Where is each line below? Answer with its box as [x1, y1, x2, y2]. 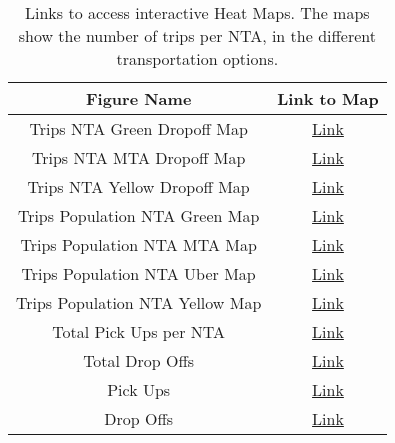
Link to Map [277, 87, 379, 110]
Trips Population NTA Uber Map [21, 262, 256, 285]
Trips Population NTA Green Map [17, 204, 260, 227]
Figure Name [85, 87, 192, 110]
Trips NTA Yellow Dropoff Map [27, 175, 250, 198]
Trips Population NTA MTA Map [20, 233, 257, 256]
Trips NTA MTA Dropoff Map [31, 146, 246, 169]
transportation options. [116, 47, 279, 70]
